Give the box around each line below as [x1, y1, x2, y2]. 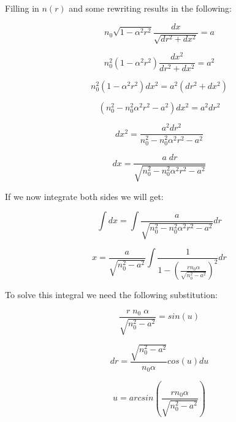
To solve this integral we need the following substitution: [5, 288, 218, 301]
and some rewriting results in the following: [69, 2, 232, 14]
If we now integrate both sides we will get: [5, 190, 164, 202]
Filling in [5, 2, 39, 14]
